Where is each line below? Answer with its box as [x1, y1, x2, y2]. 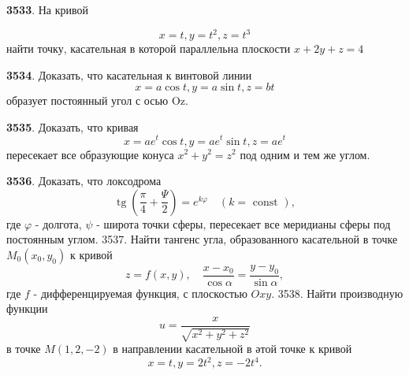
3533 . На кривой [6, 2, 89, 17]
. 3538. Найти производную [271, 284, 403, 301]
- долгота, [35, 215, 82, 232]
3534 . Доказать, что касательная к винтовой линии [6, 66, 252, 83]
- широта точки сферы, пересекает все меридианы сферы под [96, 215, 391, 232]
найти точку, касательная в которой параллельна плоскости [6, 40, 291, 57]
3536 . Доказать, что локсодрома [6, 173, 162, 189]
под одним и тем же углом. [240, 146, 370, 162]
